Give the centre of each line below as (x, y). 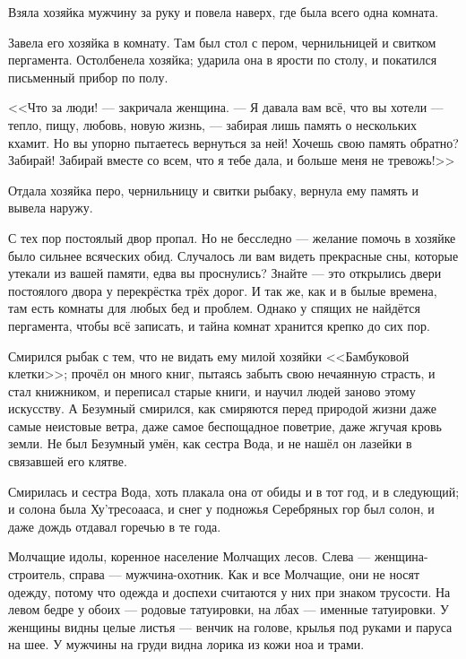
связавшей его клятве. (68, 461)
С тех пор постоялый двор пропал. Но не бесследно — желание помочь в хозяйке (232, 237)
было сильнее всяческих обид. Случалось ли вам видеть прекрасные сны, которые (233, 255)
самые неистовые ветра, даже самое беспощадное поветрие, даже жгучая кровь (225, 425)
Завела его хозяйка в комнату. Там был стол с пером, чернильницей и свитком (222, 42)
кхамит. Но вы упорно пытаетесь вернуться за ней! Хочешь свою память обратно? (233, 142)
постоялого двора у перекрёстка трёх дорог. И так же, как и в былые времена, (223, 290)
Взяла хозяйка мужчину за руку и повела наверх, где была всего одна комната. (224, 12)
